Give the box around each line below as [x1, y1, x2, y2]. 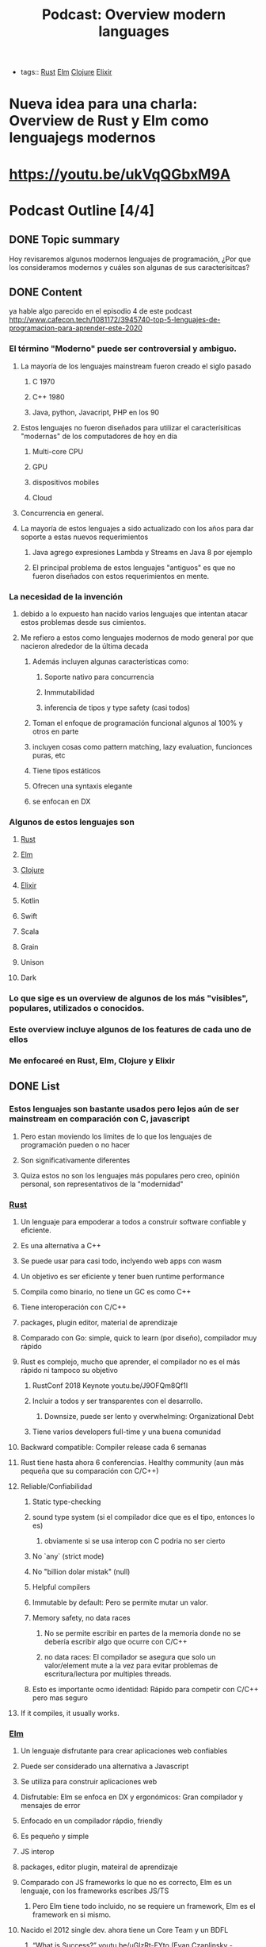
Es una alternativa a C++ [20, 1241, 101, 1251]
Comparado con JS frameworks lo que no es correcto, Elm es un [20, 1878, 233, 1887]
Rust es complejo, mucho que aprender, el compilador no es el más [20, 1357, 241, 1367]
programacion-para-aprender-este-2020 [9, 323, 143, 333]
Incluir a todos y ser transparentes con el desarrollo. [32, 1396, 203, 1406]
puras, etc [32, 750, 66, 760]
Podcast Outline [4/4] [9, 201, 155, 219]
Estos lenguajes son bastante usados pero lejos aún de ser [9, 1104, 240, 1115]
